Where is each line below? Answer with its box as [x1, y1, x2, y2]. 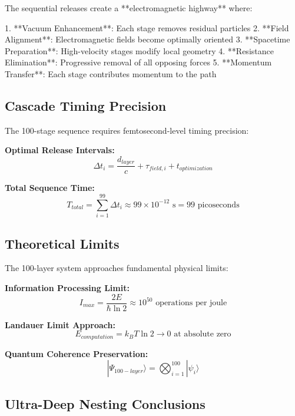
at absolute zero [174, 330, 231, 339]
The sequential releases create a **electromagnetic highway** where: [5, 2, 253, 14]
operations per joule [155, 299, 227, 308]
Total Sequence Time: [5, 181, 95, 194]
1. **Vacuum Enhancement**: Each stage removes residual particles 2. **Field [5, 21, 289, 34]
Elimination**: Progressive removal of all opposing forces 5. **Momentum [5, 56, 272, 68]
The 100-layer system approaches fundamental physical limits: [5, 262, 228, 274]
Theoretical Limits [5, 234, 120, 252]
